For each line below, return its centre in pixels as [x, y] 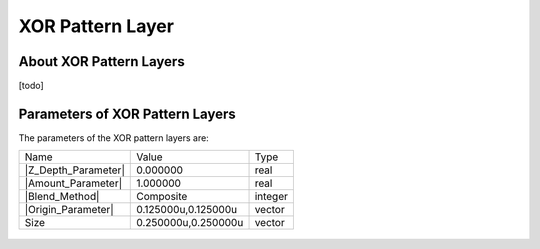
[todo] [31, 86]
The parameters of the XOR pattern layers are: [113, 137]
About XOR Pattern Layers [101, 61]
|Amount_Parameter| [73, 183]
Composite [162, 197]
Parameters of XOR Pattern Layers [127, 113]
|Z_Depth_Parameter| [74, 170]
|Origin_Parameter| [69, 210]
